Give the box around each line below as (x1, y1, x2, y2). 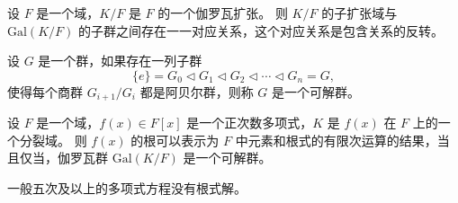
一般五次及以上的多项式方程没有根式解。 (7, 179, 247, 198)
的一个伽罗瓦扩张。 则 (157, 4, 288, 22)
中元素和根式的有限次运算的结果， (235, 130, 437, 149)
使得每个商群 (7, 82, 83, 101)
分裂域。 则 (19, 130, 87, 149)
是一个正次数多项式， (186, 113, 313, 132)
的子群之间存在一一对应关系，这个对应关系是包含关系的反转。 (77, 21, 444, 40)
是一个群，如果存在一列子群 (38, 51, 202, 70)
